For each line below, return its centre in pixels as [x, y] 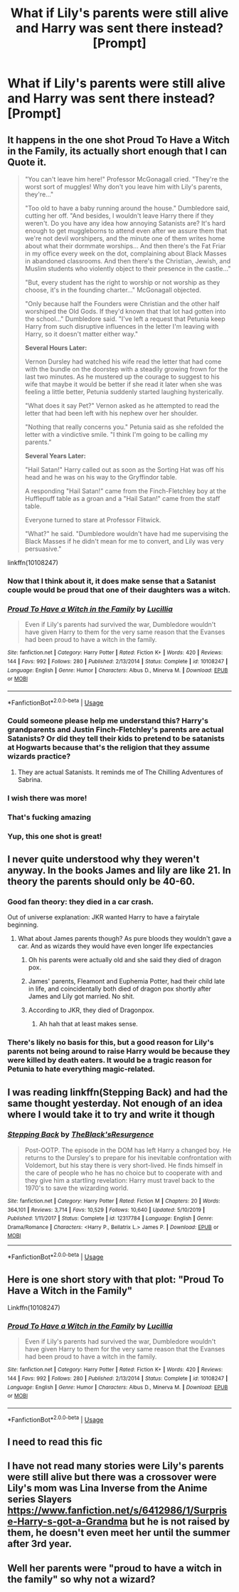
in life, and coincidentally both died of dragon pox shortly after [120, 989]
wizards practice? [39, 757]
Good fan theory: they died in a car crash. [81, 902]
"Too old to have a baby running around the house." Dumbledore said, [127, 208]
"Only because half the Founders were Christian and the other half [122, 304]
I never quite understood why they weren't [103, 859]
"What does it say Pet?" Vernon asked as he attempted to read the [122, 406]
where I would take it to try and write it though [111, 1114]
